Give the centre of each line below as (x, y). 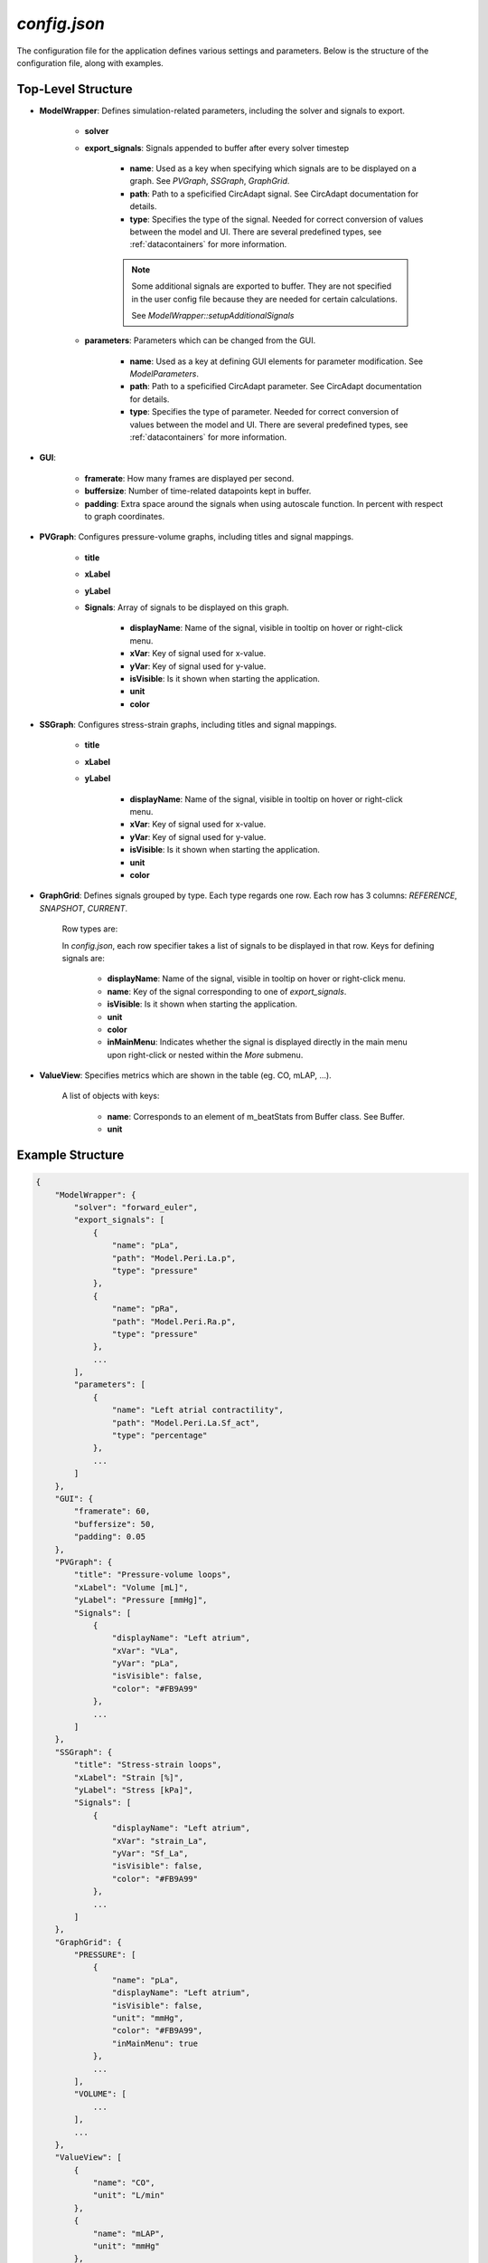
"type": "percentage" (160, 1436)
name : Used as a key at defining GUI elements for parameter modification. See (277, 361)
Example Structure (70, 1155)
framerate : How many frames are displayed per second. (189, 478)
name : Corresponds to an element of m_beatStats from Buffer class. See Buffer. (256, 1116)
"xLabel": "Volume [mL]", (131, 1587)
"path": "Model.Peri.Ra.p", (174, 1321)
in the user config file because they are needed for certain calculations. (264, 299)
